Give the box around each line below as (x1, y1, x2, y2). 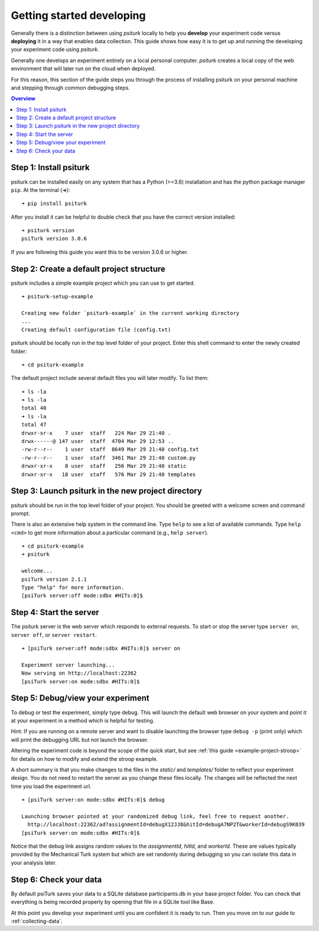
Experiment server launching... (21, 662, 115, 668)
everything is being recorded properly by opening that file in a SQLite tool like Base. (11, 899, 215, 906)
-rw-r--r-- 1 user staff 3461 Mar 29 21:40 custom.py (21, 454, 196, 461)
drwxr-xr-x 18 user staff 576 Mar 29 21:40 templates (21, 471, 196, 478)
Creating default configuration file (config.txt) (21, 326, 171, 333)
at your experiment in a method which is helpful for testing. (11, 717, 155, 724)
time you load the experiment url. (11, 783, 92, 790)
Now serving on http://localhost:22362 (21, 670, 137, 676)
